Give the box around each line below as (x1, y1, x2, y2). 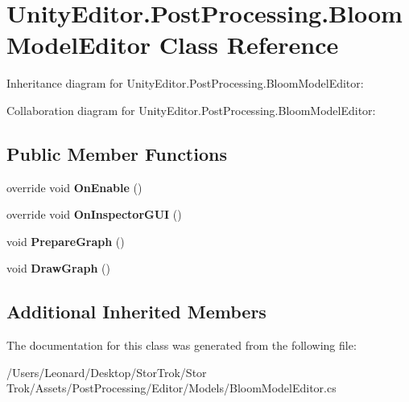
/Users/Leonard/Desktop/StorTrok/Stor (6, 363, 207, 380)
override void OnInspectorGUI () (6, 206, 182, 223)
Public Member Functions (6, 141, 227, 166)
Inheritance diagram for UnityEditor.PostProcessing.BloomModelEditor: (6, 75, 364, 92)
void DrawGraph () (6, 260, 110, 277)
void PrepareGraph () (6, 232, 125, 249)
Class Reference (159, 28, 339, 61)
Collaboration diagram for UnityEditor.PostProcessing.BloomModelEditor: (6, 101, 376, 118)
